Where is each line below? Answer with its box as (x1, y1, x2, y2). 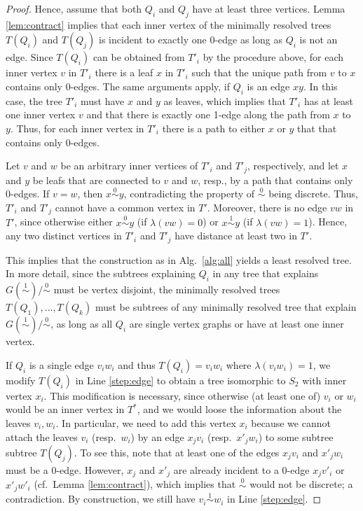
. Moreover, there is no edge (207, 200, 327, 215)
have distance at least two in (174, 228, 297, 243)
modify (6, 372, 36, 387)
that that (297, 120, 337, 135)
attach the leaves (6, 429, 78, 444)
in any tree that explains (212, 266, 319, 281)
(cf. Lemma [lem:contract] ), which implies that (34, 477, 236, 491)
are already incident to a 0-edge (173, 462, 310, 477)
